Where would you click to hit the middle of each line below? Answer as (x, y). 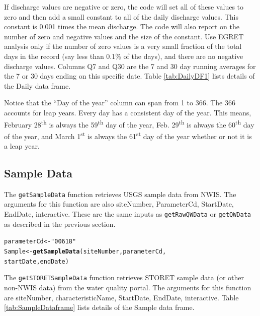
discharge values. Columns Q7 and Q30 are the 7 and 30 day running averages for (130, 66)
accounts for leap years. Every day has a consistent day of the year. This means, (128, 112)
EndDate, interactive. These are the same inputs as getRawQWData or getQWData (128, 214)
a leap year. (22, 146)
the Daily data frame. (37, 85)
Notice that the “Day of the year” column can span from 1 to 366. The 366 (120, 103)
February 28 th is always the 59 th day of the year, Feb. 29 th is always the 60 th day (129, 123)
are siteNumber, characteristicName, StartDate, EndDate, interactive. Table (121, 297)
